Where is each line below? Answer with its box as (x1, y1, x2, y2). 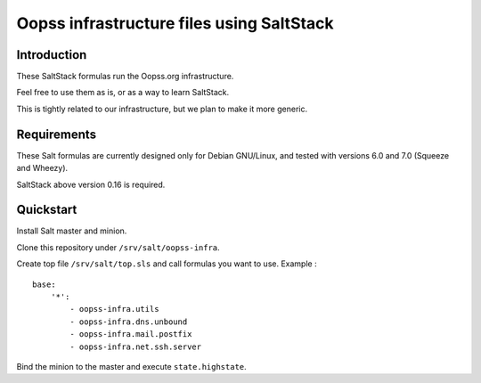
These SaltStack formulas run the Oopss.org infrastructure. (16, 71, 234, 82)
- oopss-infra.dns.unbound (69, 316, 188, 327)
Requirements (16, 126, 97, 142)
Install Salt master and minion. (16, 225, 127, 236)
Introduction (16, 47, 87, 62)
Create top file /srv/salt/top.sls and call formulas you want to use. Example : (16, 258, 317, 269)
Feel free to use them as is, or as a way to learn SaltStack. (16, 87, 230, 98)
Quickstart (16, 202, 77, 217)
